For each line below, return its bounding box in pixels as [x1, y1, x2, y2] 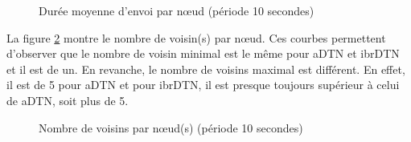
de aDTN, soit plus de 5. [6, 91, 129, 108]
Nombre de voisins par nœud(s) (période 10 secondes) [39, 119, 303, 136]
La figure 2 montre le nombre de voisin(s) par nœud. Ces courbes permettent [6, 29, 386, 46]
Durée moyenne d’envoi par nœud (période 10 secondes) [39, 2, 314, 18]
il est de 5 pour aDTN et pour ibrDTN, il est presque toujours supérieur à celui [6, 76, 400, 93]
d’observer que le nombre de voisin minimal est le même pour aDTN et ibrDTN [6, 45, 400, 62]
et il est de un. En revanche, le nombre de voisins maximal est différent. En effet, [6, 60, 405, 77]
